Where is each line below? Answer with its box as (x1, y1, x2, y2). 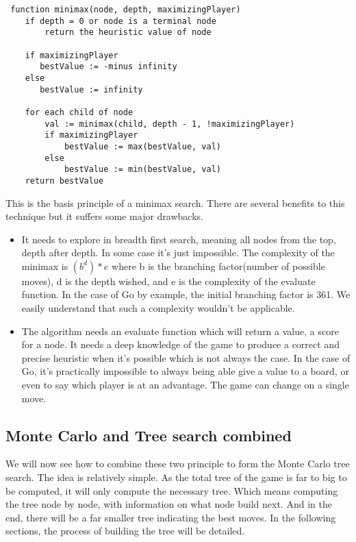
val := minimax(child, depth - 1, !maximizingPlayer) (44, 119, 295, 129)
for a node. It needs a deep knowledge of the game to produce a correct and (21, 337, 340, 352)
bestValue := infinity (40, 84, 143, 95)
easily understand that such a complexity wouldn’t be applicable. (21, 301, 295, 315)
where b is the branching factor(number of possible (112, 258, 325, 273)
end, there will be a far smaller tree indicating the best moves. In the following (5, 510, 336, 524)
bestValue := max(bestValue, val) (64, 141, 221, 151)
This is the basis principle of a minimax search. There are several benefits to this (5, 195, 345, 210)
